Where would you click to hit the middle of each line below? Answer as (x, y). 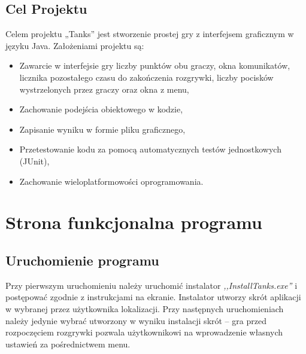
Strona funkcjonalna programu (134, 222)
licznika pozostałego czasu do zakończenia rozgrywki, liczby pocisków (146, 77)
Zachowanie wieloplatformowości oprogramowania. (111, 181)
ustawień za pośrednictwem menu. (68, 344)
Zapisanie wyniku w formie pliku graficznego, (102, 129)
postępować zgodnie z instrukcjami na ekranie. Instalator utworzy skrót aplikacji (153, 297)
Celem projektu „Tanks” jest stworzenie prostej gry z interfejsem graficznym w (150, 34)
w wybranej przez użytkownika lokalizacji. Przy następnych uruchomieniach (145, 308)
